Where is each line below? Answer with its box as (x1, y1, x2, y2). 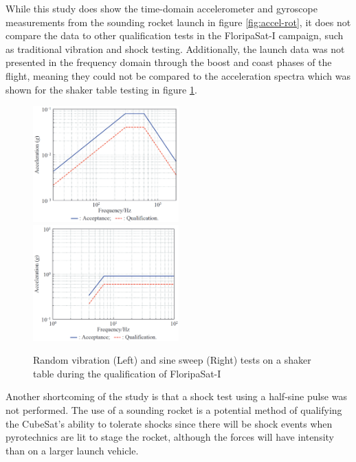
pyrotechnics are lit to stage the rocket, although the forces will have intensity (5, 430, 334, 444)
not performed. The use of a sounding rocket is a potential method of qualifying (5, 402, 342, 417)
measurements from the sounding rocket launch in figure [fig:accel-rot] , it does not (5, 14, 351, 29)
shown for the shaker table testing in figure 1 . (5, 82, 197, 96)
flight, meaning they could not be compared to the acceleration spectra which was (5, 68, 351, 82)
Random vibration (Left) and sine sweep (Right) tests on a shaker (33, 353, 311, 367)
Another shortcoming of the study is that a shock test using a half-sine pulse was (5, 389, 347, 404)
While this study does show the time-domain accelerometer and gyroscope (5, 1, 318, 15)
